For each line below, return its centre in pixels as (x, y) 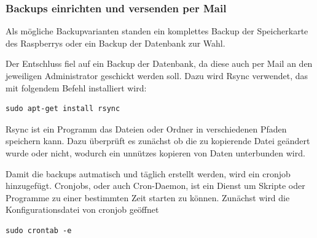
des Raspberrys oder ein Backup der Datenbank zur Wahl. (115, 43)
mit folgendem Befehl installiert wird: (76, 87)
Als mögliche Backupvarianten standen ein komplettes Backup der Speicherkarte (157, 31)
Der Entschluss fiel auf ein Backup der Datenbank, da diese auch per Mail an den (159, 63)
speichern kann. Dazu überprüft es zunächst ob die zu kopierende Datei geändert (158, 141)
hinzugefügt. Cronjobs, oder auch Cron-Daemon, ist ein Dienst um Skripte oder (155, 186)
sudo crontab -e (39, 230)
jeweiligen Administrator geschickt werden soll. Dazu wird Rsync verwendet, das (157, 75)
